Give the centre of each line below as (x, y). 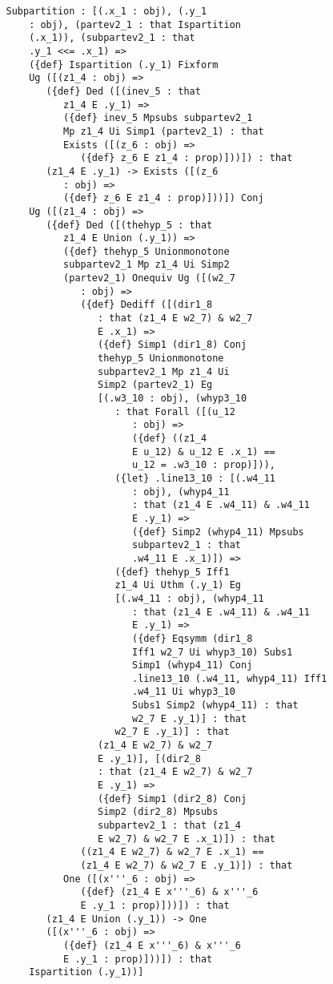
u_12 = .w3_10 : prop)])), (203, 465)
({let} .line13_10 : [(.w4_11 (195, 478)
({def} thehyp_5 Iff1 (172, 572)
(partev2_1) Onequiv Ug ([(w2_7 (149, 278)
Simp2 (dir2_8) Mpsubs (158, 812)
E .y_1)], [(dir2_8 (149, 758)
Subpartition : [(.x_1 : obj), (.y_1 (106, 11)
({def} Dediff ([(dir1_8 (146, 305)
